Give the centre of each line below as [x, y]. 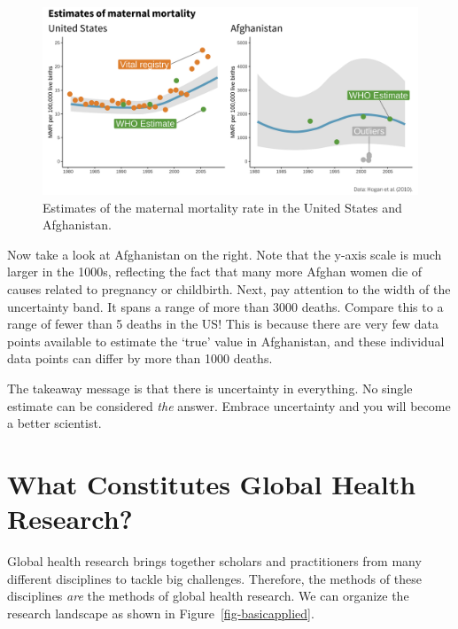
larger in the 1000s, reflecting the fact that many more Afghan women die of [215, 272]
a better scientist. [54, 423]
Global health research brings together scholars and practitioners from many [214, 561]
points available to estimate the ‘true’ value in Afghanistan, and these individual [226, 341]
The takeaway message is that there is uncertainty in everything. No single [210, 388]
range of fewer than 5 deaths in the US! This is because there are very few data [223, 324]
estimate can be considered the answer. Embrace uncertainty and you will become [229, 405]
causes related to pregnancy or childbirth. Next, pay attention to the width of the [229, 288]
